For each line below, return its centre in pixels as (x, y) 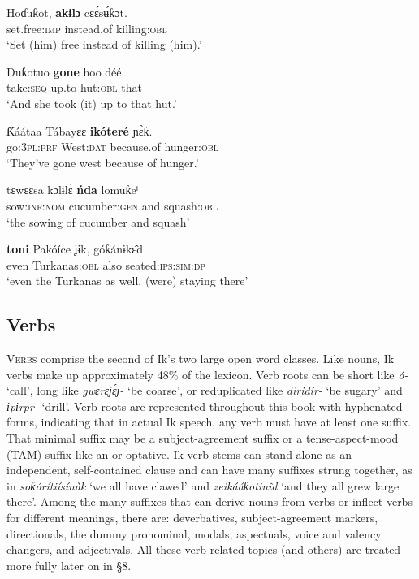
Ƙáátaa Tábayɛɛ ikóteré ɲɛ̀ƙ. (80, 130)
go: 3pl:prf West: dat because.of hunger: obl (113, 147)
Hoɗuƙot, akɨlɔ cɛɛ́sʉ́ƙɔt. (67, 12)
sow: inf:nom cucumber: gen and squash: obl (112, 205)
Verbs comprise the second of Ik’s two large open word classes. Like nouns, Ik (201, 359)
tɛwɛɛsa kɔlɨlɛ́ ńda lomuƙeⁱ (73, 190)
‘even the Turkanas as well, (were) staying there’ (127, 281)
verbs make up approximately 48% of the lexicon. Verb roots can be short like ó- (207, 374)
